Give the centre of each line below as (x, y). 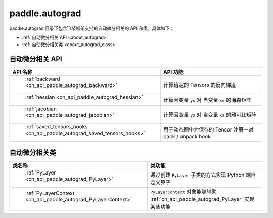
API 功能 (173, 72)
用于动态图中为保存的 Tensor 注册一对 (209, 130)
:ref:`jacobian (41, 109)
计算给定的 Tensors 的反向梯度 (200, 85)
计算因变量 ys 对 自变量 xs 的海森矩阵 (208, 100)
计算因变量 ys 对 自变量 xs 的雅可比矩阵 (210, 115)
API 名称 (22, 72)
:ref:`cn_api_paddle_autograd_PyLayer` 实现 (202, 199)
